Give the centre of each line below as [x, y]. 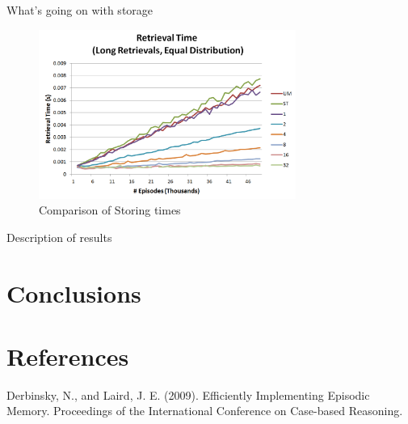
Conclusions [74, 293]
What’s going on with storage [80, 10]
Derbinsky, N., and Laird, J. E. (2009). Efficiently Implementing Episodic [188, 394]
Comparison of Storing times [110, 210]
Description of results [59, 237]
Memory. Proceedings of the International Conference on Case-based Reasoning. [205, 411]
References [68, 356]
